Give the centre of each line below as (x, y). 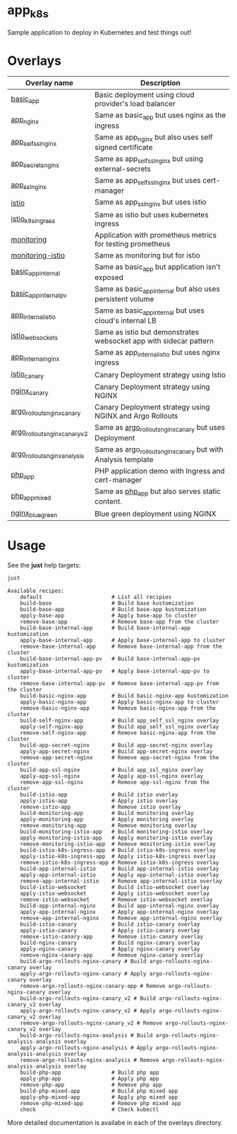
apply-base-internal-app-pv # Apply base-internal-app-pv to (115, 671)
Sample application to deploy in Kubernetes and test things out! (99, 32)
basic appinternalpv (39, 294)
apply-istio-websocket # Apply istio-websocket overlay (115, 893)
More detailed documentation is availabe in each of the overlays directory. (115, 1122)
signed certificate (124, 147)
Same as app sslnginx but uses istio (151, 203)
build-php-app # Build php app (90, 1072)
